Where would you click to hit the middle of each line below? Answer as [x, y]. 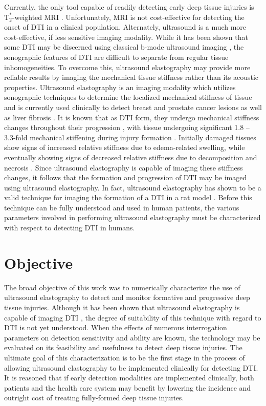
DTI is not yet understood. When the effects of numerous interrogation [116, 327]
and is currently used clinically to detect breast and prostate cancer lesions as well [133, 107]
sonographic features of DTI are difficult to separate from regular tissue [116, 57]
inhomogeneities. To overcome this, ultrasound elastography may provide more [127, 67]
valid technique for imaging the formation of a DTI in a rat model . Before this [128, 197]
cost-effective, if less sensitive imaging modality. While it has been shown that [126, 37]
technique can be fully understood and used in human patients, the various [122, 207]
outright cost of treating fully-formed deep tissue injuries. [94, 398]
